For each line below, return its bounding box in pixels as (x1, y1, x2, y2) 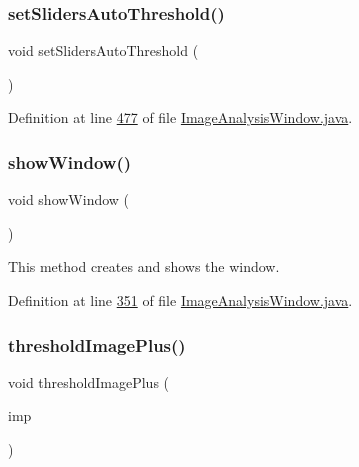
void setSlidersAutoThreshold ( (8, 40, 199, 61)
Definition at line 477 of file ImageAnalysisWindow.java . (8, 107, 353, 128)
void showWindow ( (8, 189, 130, 210)
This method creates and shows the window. (8, 256, 280, 277)
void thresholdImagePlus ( (8, 371, 170, 392)
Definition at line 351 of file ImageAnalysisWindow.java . (8, 290, 353, 310)
